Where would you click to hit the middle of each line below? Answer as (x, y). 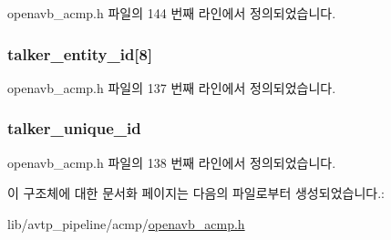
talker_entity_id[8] (80, 53)
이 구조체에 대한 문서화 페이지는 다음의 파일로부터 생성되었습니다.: (196, 193)
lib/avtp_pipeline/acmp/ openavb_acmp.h (126, 223)
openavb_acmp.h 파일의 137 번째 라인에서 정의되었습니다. (172, 87)
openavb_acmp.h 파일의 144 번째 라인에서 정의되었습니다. (172, 13)
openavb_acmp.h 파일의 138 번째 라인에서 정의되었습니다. (172, 162)
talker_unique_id (74, 128)
